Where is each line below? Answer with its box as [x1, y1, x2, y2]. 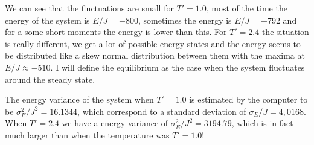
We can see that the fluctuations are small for [5, 2, 174, 14]
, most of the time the [206, 2, 287, 14]
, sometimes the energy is [138, 13, 232, 26]
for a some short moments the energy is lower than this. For [5, 25, 227, 38]
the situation [261, 25, 309, 38]
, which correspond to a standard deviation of [77, 105, 246, 117]
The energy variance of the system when [5, 93, 154, 106]
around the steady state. [5, 72, 95, 85]
